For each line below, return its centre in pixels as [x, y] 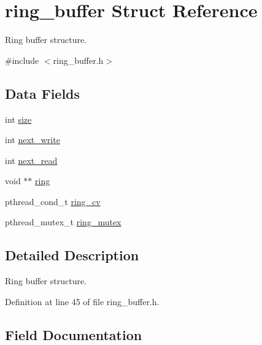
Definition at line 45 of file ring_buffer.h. [82, 301]
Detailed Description [72, 255]
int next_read [31, 160]
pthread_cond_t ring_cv [53, 201]
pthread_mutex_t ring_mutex [63, 222]
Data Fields [43, 93]
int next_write [33, 140]
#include [22, 60]
